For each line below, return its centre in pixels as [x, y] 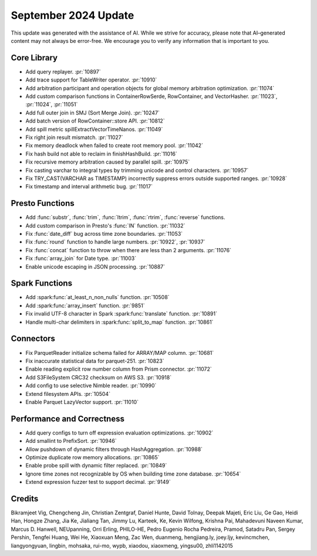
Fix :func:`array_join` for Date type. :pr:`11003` [81, 259]
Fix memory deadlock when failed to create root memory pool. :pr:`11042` [114, 145]
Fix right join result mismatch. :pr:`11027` [74, 137]
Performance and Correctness [68, 418]
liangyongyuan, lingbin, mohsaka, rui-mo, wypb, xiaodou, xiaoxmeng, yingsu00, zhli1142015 [122, 545]
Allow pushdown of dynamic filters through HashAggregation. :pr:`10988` [114, 449]
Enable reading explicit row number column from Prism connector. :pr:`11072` [119, 369]
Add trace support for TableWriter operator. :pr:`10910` [91, 80]
